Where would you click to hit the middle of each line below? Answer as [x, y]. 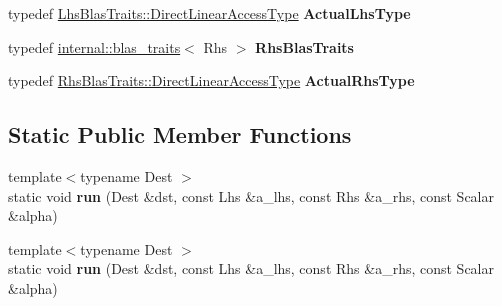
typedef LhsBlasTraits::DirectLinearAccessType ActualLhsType [209, 13]
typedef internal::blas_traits [94, 46]
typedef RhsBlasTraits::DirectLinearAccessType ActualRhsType [211, 80]
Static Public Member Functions [180, 134]
